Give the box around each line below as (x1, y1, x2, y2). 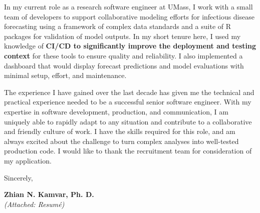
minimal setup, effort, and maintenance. (4, 70, 127, 80)
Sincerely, (4, 172, 33, 182)
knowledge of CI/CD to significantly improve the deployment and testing (4, 40, 256, 51)
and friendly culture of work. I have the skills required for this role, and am (4, 126, 235, 136)
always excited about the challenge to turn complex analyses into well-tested (4, 135, 239, 146)
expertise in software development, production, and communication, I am (4, 106, 228, 116)
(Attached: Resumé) (4, 198, 65, 209)
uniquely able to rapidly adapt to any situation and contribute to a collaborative (4, 116, 252, 126)
